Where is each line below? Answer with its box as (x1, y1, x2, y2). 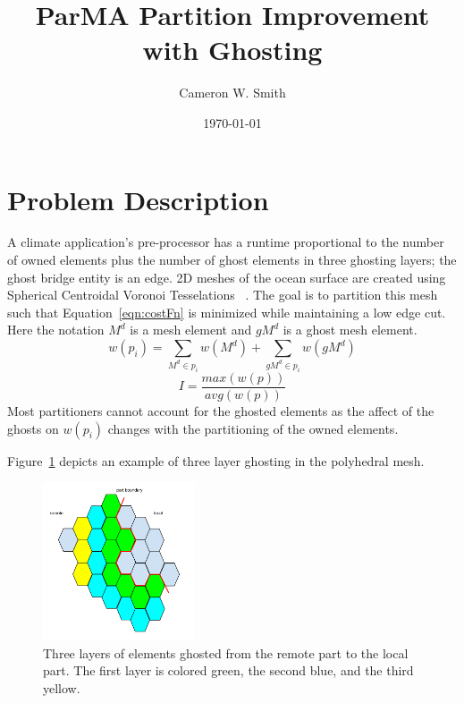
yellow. (43, 679, 80, 698)
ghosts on (7, 419, 59, 437)
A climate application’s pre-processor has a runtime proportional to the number (7, 233, 444, 251)
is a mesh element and (130, 320, 252, 339)
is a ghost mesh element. (283, 320, 418, 339)
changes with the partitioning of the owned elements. (107, 419, 399, 437)
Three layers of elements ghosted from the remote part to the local (43, 643, 409, 662)
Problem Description (7, 181, 269, 217)
